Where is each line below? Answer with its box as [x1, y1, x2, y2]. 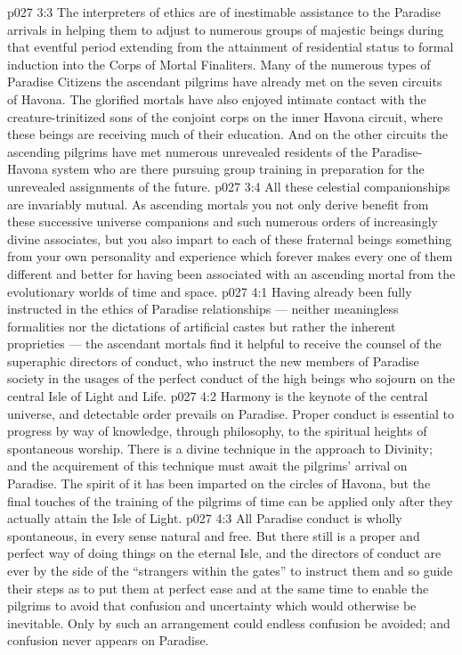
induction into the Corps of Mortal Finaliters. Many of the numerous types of [7, 54, 431, 73]
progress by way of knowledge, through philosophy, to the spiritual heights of [7, 422, 427, 440]
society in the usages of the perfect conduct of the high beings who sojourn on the [7, 369, 455, 388]
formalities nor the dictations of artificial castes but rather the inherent [7, 316, 396, 335]
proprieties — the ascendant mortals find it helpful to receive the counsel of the [7, 334, 442, 353]
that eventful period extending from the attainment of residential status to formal [7, 37, 454, 56]
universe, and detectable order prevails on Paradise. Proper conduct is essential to [7, 404, 455, 422]
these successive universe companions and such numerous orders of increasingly [7, 212, 438, 231]
